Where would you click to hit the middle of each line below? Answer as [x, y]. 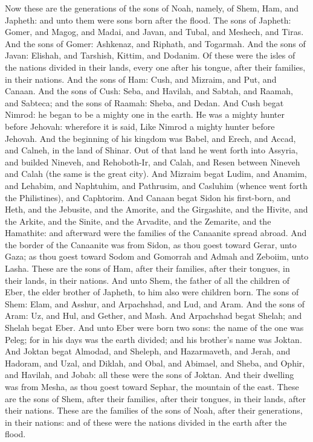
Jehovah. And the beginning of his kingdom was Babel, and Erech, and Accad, [150, 138]
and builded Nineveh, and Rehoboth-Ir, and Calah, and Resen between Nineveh [153, 162]
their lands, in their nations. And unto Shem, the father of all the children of [147, 280]
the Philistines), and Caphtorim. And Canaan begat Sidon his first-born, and [148, 197]
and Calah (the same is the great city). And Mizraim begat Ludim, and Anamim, [156, 174]
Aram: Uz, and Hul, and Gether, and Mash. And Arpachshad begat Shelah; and [153, 315]
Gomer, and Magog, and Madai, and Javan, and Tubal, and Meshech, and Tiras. [154, 32]
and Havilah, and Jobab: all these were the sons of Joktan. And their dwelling [150, 375]
